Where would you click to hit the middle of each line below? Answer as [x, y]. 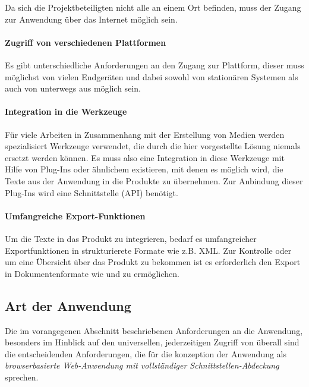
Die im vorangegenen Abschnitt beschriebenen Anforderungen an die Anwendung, [154, 330]
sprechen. [22, 377]
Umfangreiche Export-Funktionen [75, 215]
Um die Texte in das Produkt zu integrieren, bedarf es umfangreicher [131, 238]
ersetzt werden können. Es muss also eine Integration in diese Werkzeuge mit [145, 157]
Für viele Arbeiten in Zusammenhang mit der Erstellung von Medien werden [145, 134]
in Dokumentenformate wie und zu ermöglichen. [92, 273]
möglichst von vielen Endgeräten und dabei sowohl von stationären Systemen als [152, 76]
